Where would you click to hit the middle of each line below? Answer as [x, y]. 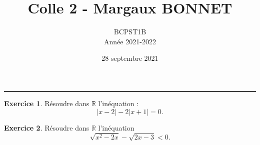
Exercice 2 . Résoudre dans [47, 127]
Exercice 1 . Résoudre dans [47, 103]
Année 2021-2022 [130, 41]
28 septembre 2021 [130, 58]
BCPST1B [130, 32]
